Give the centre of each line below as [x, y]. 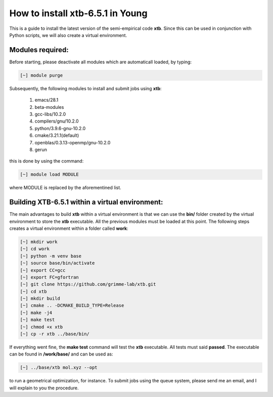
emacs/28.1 [47, 100]
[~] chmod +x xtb [41, 327]
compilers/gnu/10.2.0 [57, 121]
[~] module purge [41, 75]
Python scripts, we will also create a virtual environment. [68, 35]
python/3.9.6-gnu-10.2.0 [60, 128]
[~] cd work [35, 249]
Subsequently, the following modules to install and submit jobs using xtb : [85, 88]
